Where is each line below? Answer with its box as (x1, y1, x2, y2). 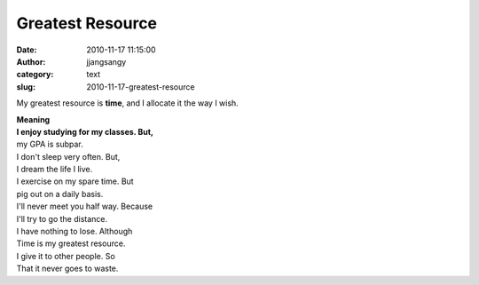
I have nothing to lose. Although (16, 226, 133, 237)
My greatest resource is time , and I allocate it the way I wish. (16, 98, 239, 108)
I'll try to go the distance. (16, 213, 108, 224)
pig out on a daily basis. (16, 188, 104, 199)
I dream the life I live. (16, 164, 93, 175)
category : (16, 69, 54, 80)
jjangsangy (86, 56, 127, 67)
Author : (16, 56, 46, 67)
